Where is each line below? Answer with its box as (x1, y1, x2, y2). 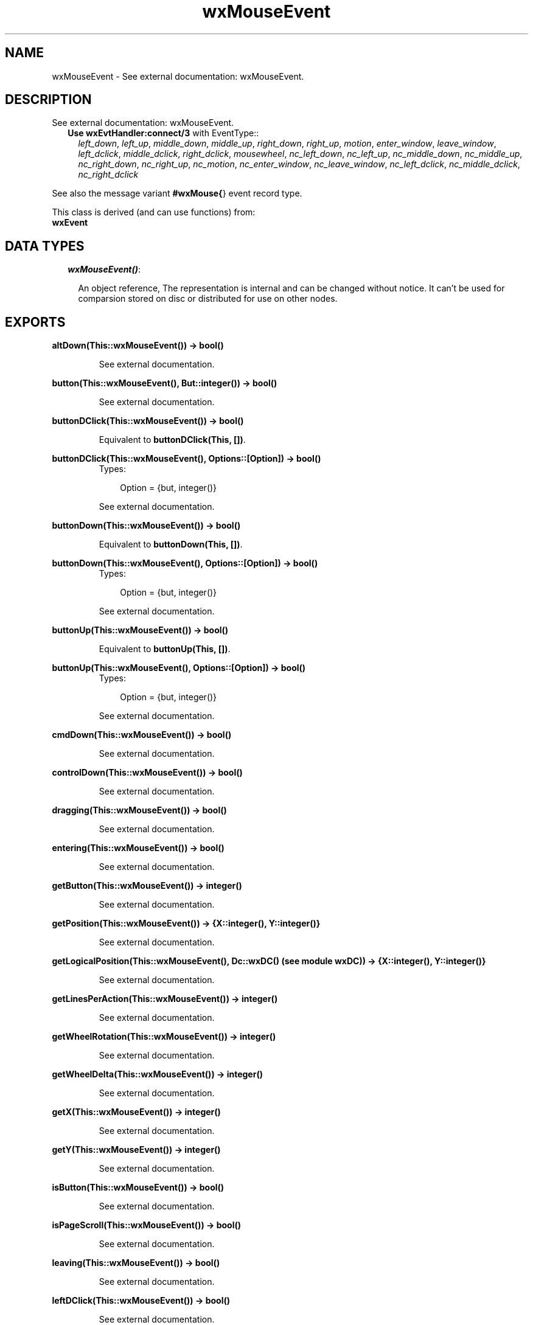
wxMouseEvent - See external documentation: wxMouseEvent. (52, 71, 304, 82)
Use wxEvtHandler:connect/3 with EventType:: (68, 128, 259, 139)
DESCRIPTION (5, 92, 92, 108)
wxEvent (52, 217, 88, 228)
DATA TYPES (5, 238, 85, 254)
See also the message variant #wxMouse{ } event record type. (52, 188, 302, 199)
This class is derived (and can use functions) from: (52, 207, 256, 218)
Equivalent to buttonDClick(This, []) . (99, 434, 246, 445)
